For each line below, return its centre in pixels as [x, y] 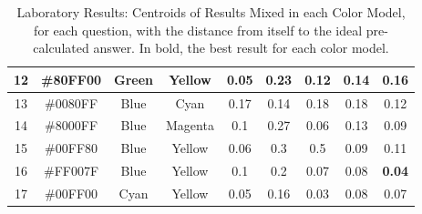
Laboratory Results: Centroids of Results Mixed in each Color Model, [211, 12]
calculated [61, 48]
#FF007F [72, 171]
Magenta [190, 125]
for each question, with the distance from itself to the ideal [198, 30]
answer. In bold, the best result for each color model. [241, 48]
